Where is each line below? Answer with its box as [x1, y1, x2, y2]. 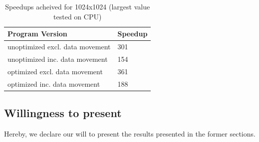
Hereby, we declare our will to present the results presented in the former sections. [4, 128, 256, 139]
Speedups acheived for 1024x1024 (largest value [5, 1, 150, 11]
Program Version [7, 28, 67, 39]
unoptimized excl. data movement [7, 41, 111, 52]
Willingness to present [4, 105, 122, 121]
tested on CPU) [53, 11, 102, 21]
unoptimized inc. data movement [7, 53, 108, 64]
